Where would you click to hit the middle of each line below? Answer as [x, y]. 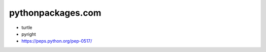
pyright [29, 34]
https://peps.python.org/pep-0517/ [57, 41]
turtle [27, 27]
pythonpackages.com [55, 13]
